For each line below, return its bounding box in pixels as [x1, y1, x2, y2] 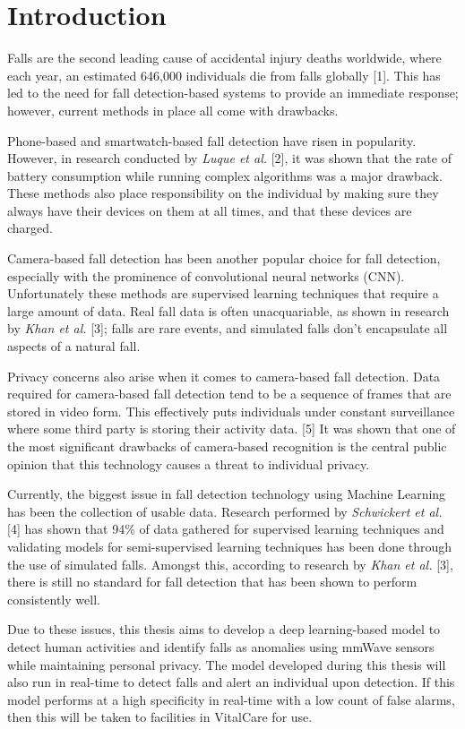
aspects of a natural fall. [7, 337, 141, 356]
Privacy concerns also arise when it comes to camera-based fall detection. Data [7, 366, 441, 385]
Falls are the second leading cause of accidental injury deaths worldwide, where [7, 48, 442, 67]
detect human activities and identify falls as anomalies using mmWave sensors [7, 637, 435, 656]
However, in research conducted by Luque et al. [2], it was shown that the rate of [7, 149, 452, 167]
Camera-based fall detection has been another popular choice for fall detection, [7, 249, 441, 268]
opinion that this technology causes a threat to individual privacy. [7, 454, 370, 473]
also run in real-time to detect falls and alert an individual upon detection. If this [7, 673, 455, 691]
